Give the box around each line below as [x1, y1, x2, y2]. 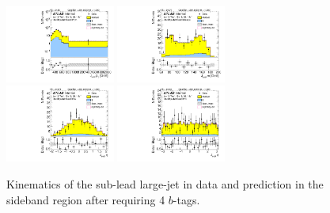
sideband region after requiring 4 [6, 191, 165, 207]
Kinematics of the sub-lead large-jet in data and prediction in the [6, 175, 324, 192]
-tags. [173, 191, 200, 207]
